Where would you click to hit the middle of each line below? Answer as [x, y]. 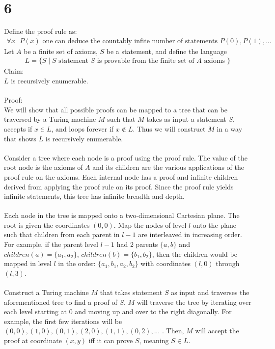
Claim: [14, 71]
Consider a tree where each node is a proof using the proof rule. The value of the [126, 157]
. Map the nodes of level [150, 225]
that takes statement [131, 292]
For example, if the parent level [51, 244]
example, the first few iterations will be [63, 321]
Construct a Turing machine [46, 292]
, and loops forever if [82, 128]
